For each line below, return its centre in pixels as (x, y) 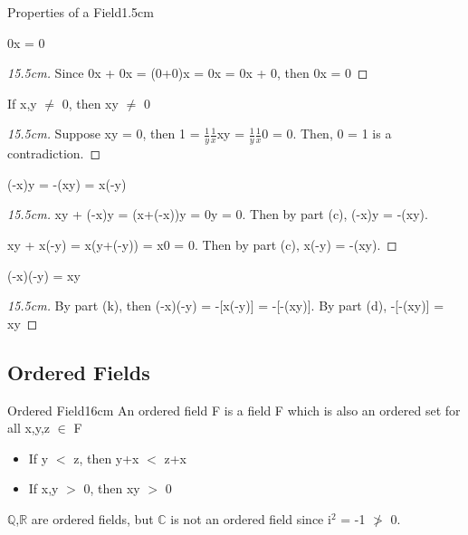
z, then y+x (106, 458)
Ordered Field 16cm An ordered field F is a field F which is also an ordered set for (234, 410)
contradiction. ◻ (54, 153)
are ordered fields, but (92, 518)
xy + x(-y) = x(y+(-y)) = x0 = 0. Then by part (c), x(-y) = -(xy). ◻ (202, 244)
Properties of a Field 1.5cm (81, 12)
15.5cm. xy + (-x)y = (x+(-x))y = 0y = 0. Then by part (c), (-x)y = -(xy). (218, 214)
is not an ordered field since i (251, 518)
